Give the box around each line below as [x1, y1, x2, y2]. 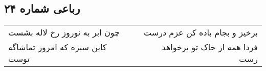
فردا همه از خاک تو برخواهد [162, 41, 258, 53]
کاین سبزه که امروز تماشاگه [8, 41, 107, 53]
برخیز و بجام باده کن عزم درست [144, 26, 258, 39]
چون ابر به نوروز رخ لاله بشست [8, 26, 120, 39]
